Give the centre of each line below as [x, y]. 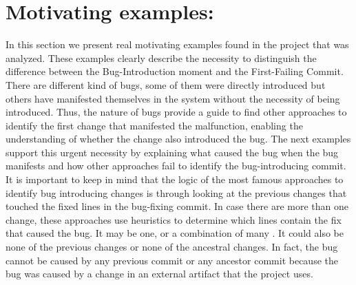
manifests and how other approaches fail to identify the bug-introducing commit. [176, 166]
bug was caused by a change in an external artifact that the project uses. [159, 274]
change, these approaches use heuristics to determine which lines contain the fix [174, 219]
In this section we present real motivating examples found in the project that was [177, 44]
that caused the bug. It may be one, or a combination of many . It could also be [175, 233]
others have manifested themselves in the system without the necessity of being [173, 98]
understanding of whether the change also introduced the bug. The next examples [178, 139]
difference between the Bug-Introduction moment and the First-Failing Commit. [175, 71]
